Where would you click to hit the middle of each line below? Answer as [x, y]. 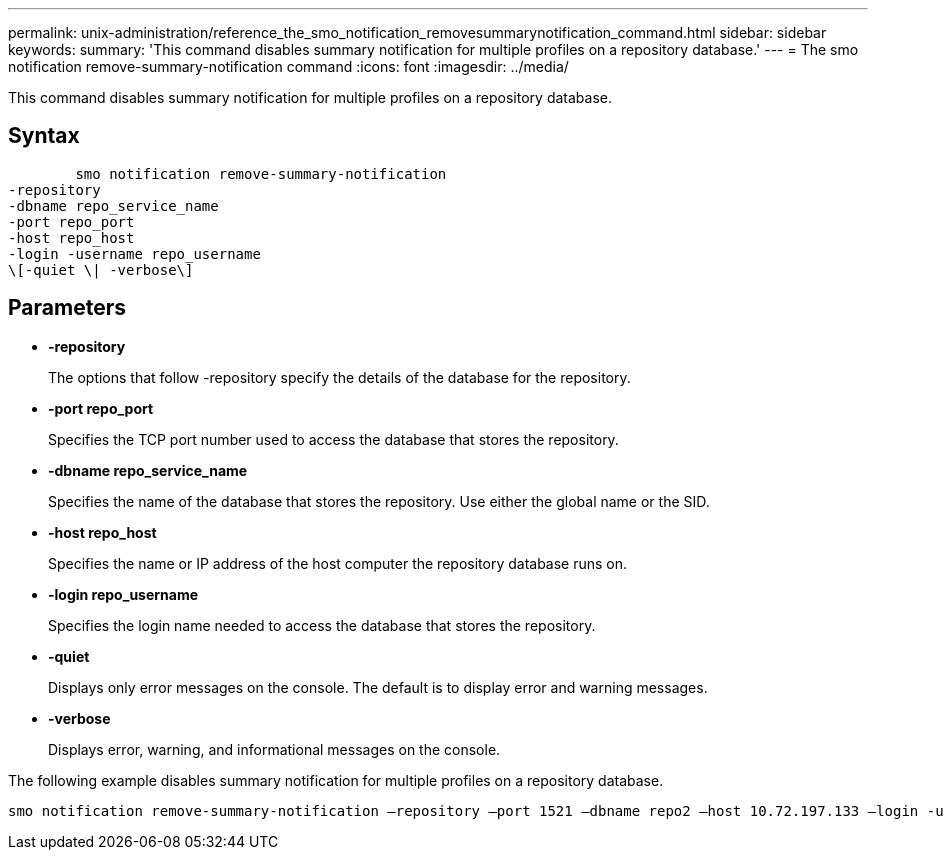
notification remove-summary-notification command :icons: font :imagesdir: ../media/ [288, 66]
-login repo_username [123, 594]
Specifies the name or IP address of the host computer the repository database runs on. [338, 563]
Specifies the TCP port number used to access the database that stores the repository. [333, 439]
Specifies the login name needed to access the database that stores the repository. [322, 625]
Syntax [44, 136]
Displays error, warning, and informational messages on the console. [274, 749]
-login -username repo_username [134, 253]
